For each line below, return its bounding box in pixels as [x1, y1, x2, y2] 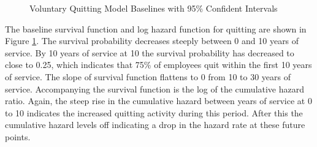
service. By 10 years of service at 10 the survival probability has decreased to [5, 46, 294, 59]
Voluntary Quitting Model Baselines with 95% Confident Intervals [29, 2, 278, 14]
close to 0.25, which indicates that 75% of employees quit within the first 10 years [5, 58, 312, 71]
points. [5, 130, 31, 143]
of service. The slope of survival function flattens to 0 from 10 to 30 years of [5, 70, 291, 83]
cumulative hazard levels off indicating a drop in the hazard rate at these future [5, 118, 305, 131]
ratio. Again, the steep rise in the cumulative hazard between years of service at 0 [5, 94, 312, 107]
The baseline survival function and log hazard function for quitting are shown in [5, 22, 307, 35]
